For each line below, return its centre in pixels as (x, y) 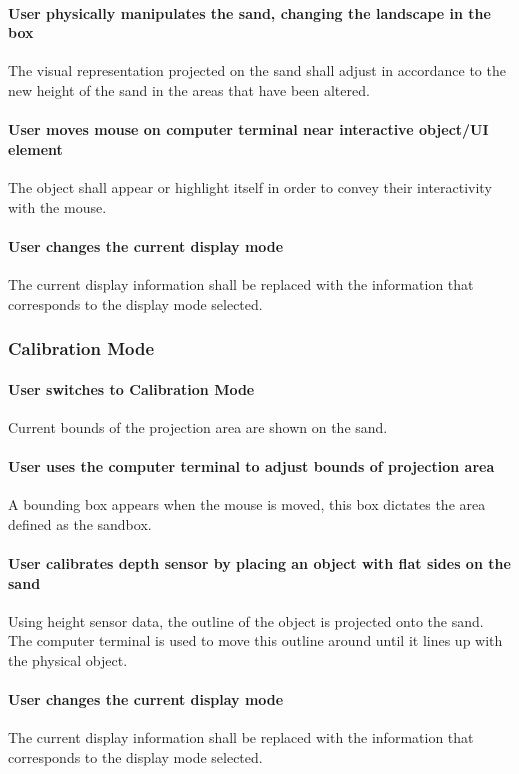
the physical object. (68, 659)
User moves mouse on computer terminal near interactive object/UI (248, 129)
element (35, 148)
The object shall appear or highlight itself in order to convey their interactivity (250, 186)
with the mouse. (57, 206)
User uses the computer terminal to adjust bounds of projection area (251, 465)
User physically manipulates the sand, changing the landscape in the (249, 12)
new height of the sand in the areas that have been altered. (189, 89)
